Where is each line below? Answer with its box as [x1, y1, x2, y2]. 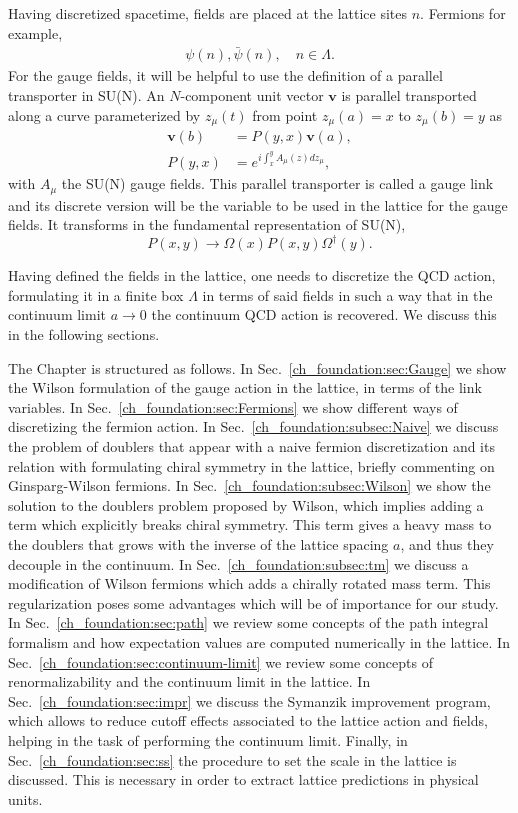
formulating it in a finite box [8, 284, 184, 305]
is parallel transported [341, 85, 477, 106]
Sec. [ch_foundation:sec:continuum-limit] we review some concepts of [8, 651, 433, 672]
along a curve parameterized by [8, 104, 201, 125]
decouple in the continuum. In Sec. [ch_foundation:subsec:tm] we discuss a [8, 553, 469, 574]
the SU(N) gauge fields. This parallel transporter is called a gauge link [61, 173, 494, 194]
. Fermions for [420, 3, 506, 23]
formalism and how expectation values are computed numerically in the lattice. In [8, 631, 510, 652]
